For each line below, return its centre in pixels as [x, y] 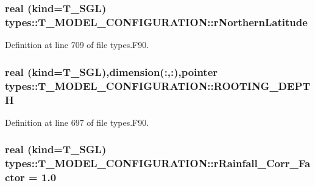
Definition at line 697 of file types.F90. [77, 122]
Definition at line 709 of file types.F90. [77, 45]
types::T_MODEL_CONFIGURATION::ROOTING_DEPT [158, 85]
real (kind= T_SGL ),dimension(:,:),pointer [111, 71]
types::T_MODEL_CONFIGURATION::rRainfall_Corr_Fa [158, 163]
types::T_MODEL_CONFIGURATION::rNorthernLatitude [156, 22]
